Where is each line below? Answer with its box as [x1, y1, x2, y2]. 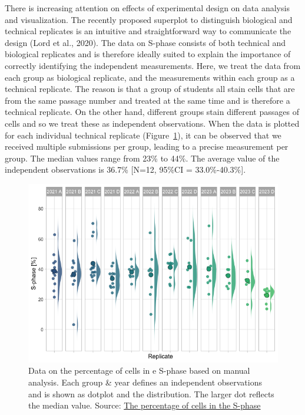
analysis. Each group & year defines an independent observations [28, 376, 262, 388]
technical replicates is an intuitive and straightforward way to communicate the [5, 25, 291, 37]
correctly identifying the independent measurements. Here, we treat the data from [5, 59, 301, 71]
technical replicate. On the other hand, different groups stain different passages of [5, 106, 299, 118]
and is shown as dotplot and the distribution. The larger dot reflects [28, 387, 274, 400]
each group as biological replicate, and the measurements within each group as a [5, 71, 295, 83]
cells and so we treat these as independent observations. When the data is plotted [5, 117, 300, 129]
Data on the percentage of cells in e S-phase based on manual [28, 364, 250, 377]
